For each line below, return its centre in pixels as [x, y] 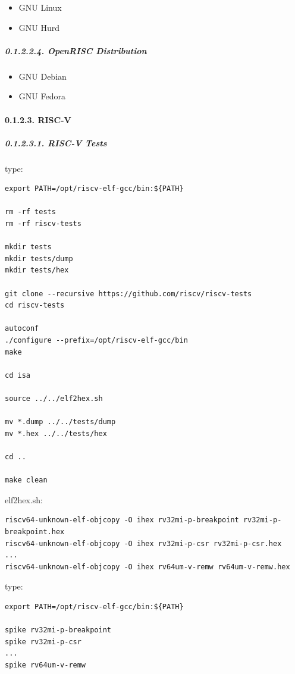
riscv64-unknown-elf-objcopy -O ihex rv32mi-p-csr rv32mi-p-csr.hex [143, 543]
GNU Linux [40, 7]
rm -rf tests [30, 212]
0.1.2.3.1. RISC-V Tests [56, 142]
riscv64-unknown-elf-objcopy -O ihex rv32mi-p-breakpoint [122, 520]
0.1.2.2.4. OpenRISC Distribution [76, 50]
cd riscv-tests [35, 305]
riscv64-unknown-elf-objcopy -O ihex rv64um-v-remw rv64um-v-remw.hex [147, 567]
